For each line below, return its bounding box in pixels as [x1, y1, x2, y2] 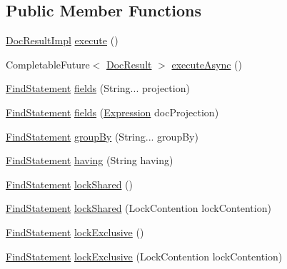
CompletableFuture [6, 56, 90, 71]
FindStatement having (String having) [6, 153, 173, 168]
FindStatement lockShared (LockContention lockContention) [6, 201, 271, 215]
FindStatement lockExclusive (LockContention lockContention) [6, 248, 283, 263]
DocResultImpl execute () [6, 33, 119, 48]
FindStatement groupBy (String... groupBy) [6, 128, 198, 143]
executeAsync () [171, 56, 242, 71]
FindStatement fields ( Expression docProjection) [6, 104, 219, 119]
